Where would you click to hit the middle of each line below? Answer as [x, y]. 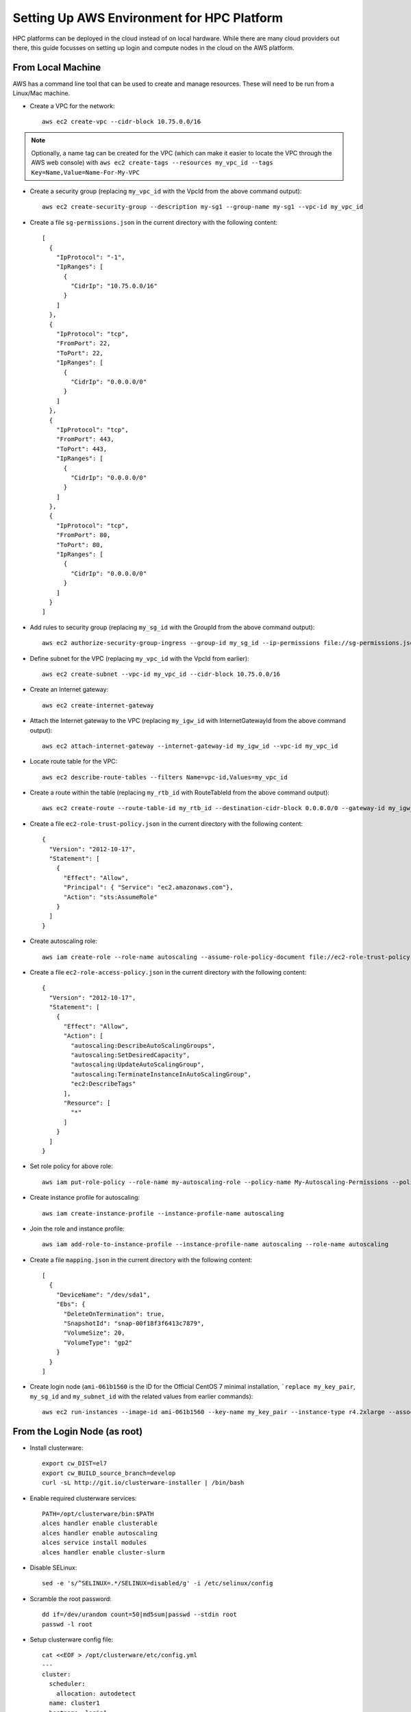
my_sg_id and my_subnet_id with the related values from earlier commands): [141, 1396]
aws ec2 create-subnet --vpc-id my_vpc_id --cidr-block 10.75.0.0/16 [161, 674]
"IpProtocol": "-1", [90, 257]
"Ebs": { [71, 1304]
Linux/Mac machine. [41, 93]
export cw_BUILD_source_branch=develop [109, 1473]
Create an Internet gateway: [69, 690]
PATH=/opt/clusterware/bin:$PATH [98, 1514]
